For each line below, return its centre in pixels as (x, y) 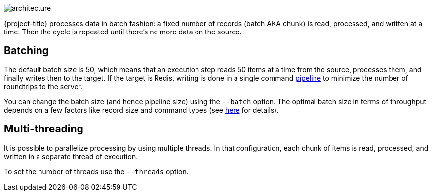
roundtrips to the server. (43, 86)
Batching (27, 51)
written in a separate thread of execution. (71, 156)
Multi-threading (44, 129)
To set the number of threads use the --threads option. (96, 171)
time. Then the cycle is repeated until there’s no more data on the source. (123, 32)
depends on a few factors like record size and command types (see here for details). (141, 110)
